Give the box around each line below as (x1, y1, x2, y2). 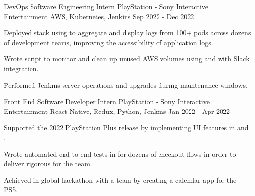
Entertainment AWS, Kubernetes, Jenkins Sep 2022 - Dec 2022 (4, 11, 194, 21)
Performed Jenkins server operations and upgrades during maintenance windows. (4, 80, 248, 90)
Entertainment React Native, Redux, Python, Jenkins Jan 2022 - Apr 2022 (4, 106, 230, 116)
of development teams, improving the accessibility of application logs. (4, 37, 213, 47)
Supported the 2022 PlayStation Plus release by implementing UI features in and (4, 122, 249, 133)
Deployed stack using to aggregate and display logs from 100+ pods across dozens (4, 28, 251, 38)
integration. (4, 63, 39, 73)
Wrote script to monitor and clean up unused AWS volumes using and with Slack (4, 54, 250, 64)
